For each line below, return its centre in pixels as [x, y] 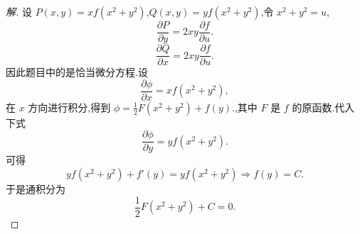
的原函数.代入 [323, 107]
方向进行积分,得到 [69, 107]
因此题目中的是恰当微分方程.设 [77, 72]
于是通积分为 [36, 189]
